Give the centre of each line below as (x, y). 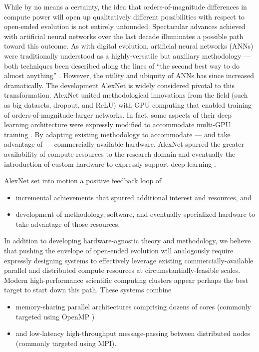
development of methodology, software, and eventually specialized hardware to (135, 214)
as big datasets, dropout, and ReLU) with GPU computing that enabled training (128, 104)
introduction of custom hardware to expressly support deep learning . (110, 163)
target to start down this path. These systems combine (88, 290)
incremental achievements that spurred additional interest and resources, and (133, 197)
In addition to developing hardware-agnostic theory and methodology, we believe (128, 241)
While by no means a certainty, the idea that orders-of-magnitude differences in (126, 7)
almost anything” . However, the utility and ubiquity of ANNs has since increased (129, 75)
